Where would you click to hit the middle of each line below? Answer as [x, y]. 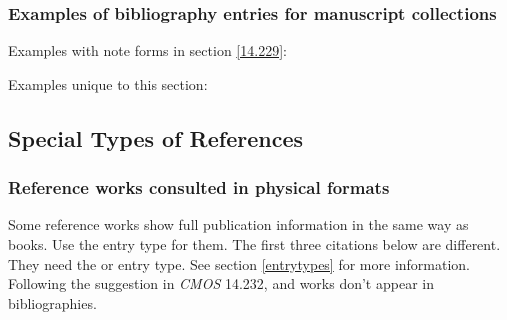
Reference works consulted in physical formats [199, 187]
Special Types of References [155, 137]
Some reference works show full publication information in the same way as [238, 224]
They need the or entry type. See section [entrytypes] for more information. [239, 263]
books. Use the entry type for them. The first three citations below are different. [254, 244]
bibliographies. [52, 302]
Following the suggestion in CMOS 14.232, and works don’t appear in [221, 283]
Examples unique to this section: [108, 83]
